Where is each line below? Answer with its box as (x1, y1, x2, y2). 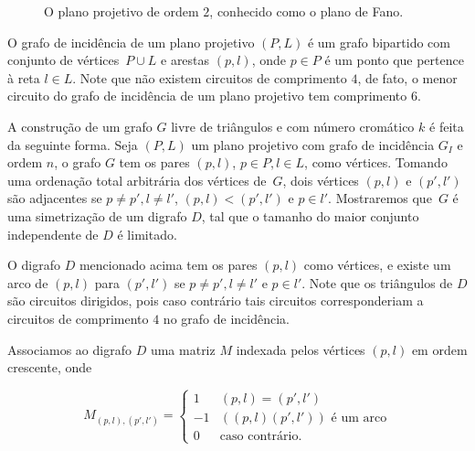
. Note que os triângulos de (301, 273, 453, 292)
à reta (7, 68, 40, 87)
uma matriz (150, 339, 216, 359)
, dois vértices (282, 170, 359, 189)
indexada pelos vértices (236, 339, 365, 359)
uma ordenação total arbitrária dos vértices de (7, 170, 267, 189)
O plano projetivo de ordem (44, 2, 199, 20)
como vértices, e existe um (303, 255, 451, 274)
